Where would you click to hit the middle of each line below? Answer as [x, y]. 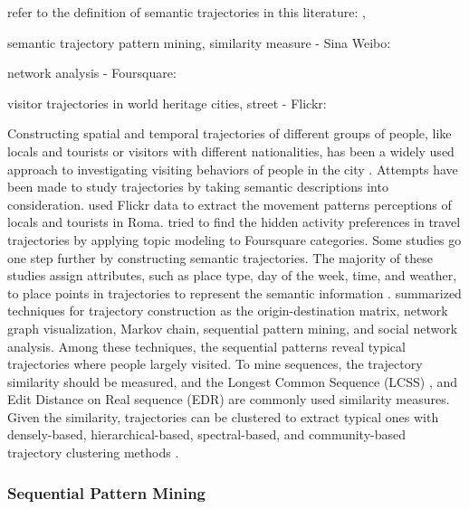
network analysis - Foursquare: [92, 73]
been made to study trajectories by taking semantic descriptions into [198, 187]
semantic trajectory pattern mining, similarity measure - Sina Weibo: [199, 42]
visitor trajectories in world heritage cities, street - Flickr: [167, 103]
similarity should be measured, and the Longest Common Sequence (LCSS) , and [233, 381]
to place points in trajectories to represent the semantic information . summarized [234, 292]
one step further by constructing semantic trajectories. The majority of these [220, 257]
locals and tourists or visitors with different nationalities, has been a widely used [231, 151]
